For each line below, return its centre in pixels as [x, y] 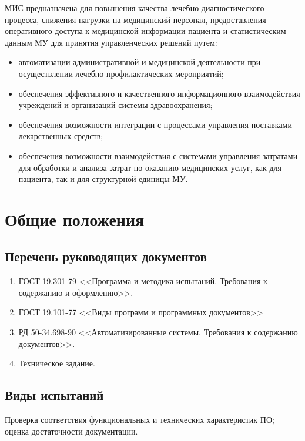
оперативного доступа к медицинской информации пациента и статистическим [145, 31]
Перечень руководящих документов [106, 256]
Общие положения [75, 219]
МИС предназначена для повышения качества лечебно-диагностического [135, 8]
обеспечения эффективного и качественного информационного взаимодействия [159, 93]
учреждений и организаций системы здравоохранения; [115, 105]
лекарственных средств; [61, 136]
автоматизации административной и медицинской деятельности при [140, 62]
